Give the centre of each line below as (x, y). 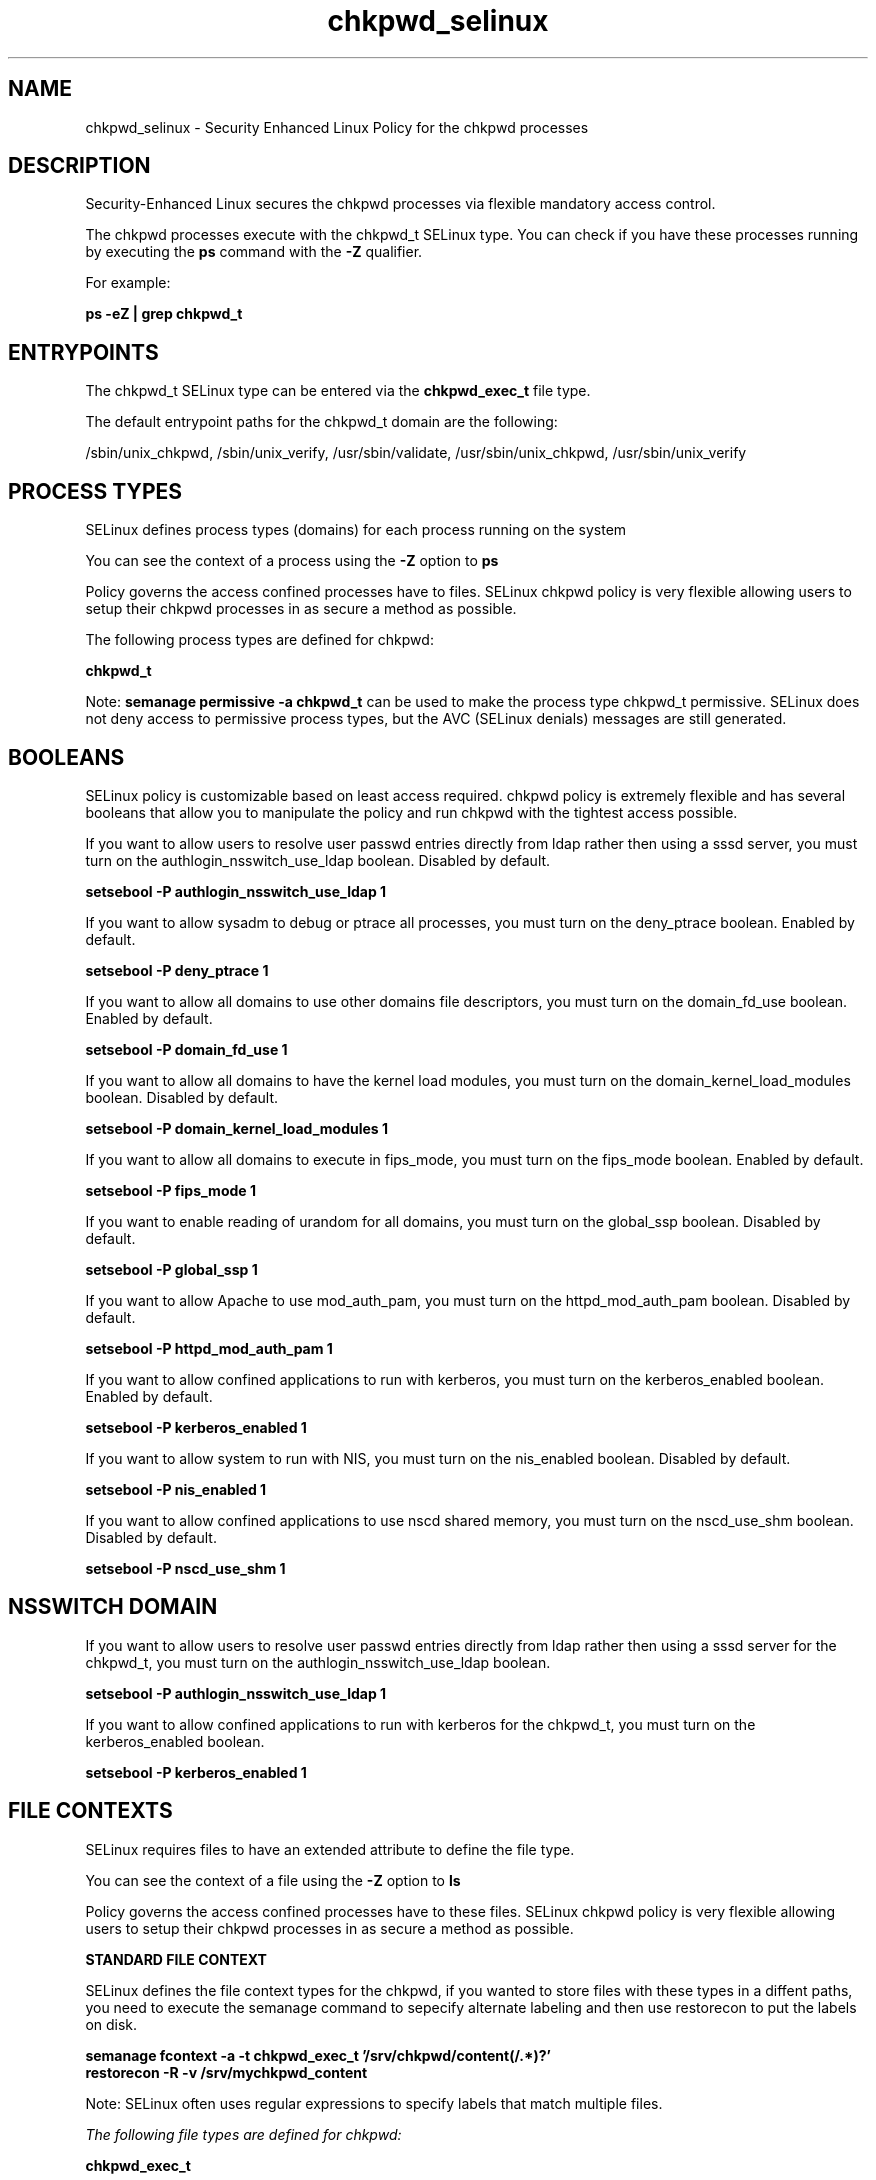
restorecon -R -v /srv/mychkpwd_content (226, 2072)
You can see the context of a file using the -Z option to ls (273, 1880)
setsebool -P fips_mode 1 (170, 1190)
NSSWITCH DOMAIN (113, 1607)
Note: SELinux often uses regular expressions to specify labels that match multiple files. (374, 2103)
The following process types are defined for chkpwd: (259, 640)
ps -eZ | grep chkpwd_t (164, 314)
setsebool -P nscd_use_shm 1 (185, 1568)
